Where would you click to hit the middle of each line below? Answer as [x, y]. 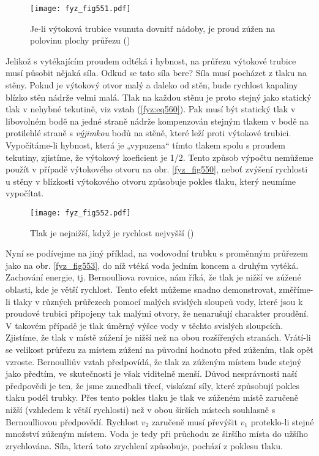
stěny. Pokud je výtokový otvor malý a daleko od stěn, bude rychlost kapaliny [152, 85]
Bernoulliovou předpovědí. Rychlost [72, 421]
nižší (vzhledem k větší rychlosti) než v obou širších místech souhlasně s [141, 409]
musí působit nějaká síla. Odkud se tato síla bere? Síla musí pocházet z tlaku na [156, 73]
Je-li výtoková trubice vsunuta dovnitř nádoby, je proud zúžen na [153, 28]
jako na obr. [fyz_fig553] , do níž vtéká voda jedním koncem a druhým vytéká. [152, 265]
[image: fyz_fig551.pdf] [81, 9]
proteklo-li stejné [282, 421]
